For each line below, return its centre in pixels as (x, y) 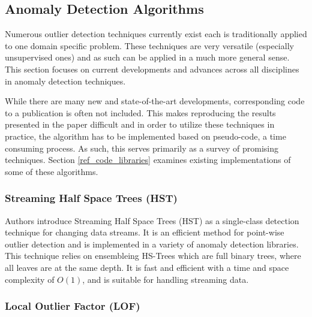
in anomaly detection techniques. (65, 81)
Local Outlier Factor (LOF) (73, 306)
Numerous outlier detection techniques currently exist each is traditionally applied (156, 34)
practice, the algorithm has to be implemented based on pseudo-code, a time (145, 136)
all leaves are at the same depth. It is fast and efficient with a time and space (147, 267)
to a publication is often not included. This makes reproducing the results (140, 112)
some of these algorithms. (52, 171)
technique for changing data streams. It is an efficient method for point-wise (145, 232)
